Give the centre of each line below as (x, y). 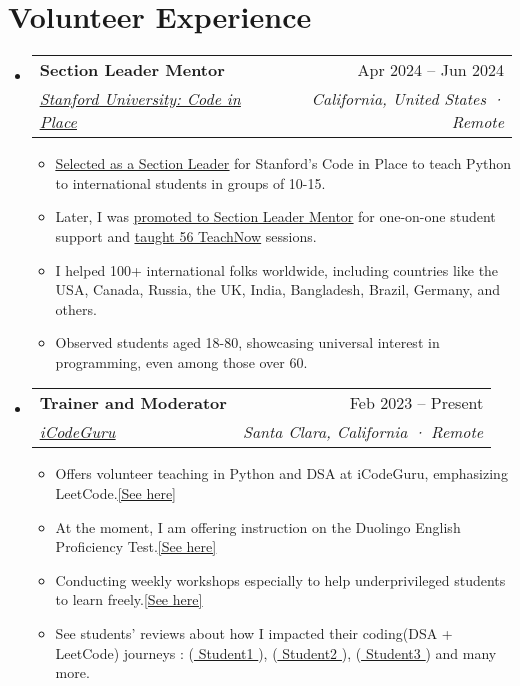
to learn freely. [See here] (129, 599)
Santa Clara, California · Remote (363, 432)
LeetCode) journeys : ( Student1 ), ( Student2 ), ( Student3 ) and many (276, 652)
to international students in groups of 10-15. (190, 182)
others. (76, 308)
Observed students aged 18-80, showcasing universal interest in (247, 342)
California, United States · (407, 99)
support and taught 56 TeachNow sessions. (186, 235)
